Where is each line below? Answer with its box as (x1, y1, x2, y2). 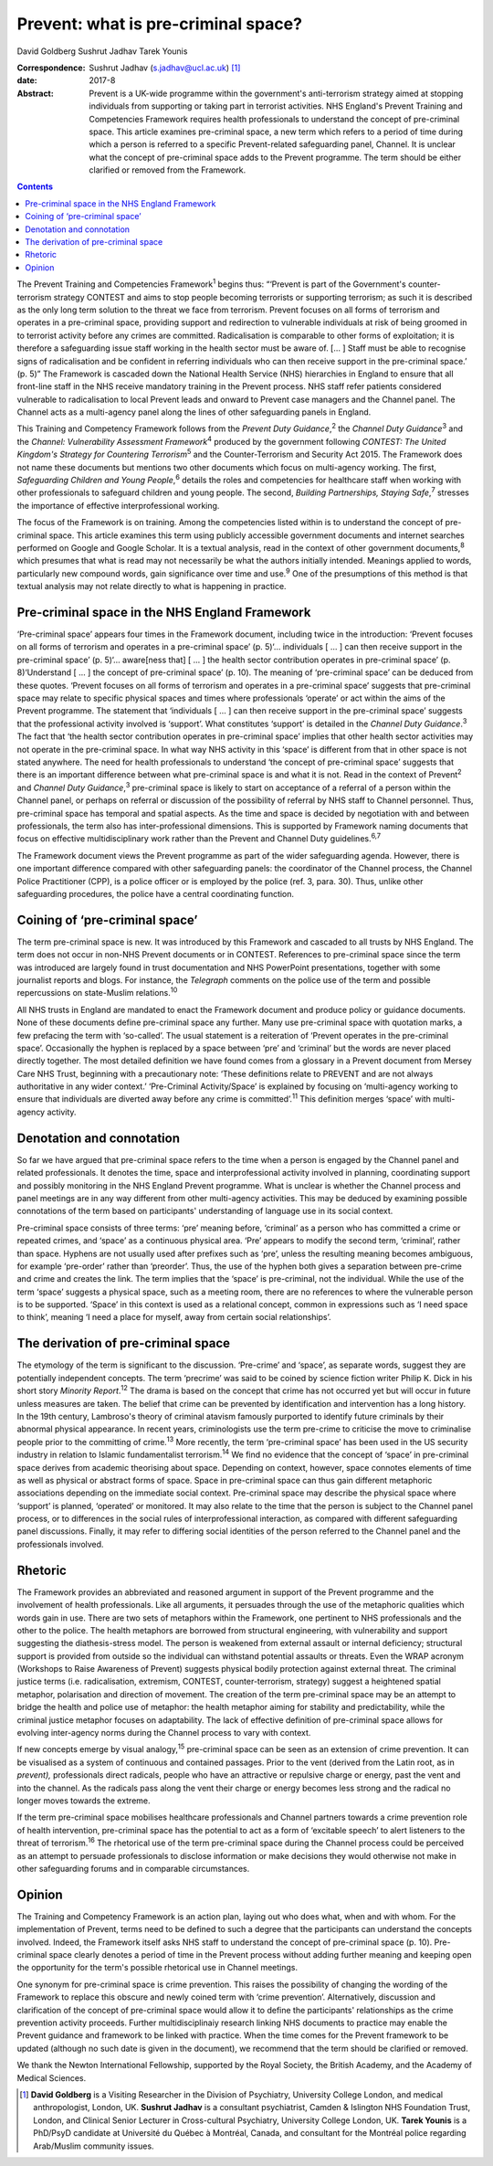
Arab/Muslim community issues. (33, 2140, 154, 2151)
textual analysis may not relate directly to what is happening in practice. (16, 581, 287, 592)
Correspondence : (16, 62, 86, 73)
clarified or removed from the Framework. (89, 164, 246, 175)
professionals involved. (16, 1538, 104, 1549)
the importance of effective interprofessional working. (16, 500, 220, 511)
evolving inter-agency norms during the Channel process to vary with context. (16, 1728, 311, 1738)
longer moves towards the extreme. (16, 1795, 151, 1806)
